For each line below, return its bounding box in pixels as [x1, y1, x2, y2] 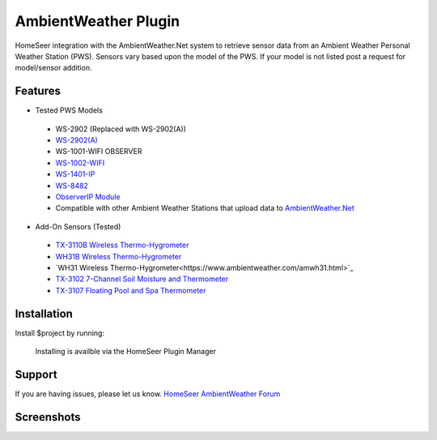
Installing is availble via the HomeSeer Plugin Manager [35, 347, 216, 356]
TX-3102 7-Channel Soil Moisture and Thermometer [55, 274, 229, 284]
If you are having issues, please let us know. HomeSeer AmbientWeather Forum [15, 389, 281, 399]
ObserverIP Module [55, 191, 121, 202]
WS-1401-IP [55, 169, 95, 179]
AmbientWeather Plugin [15, 12, 180, 30]
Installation [15, 306, 73, 320]
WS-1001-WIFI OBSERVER [55, 147, 142, 156]
